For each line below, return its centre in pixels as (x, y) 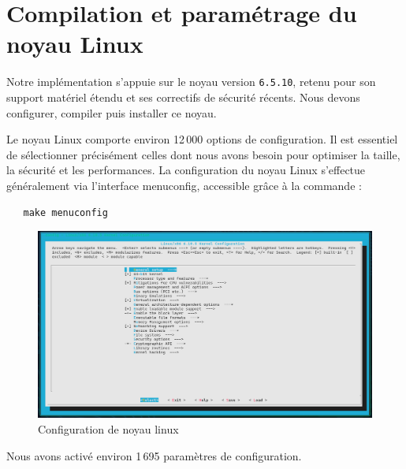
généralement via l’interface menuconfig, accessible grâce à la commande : (184, 185)
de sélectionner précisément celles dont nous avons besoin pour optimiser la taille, (203, 154)
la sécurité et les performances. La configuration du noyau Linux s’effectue (186, 170)
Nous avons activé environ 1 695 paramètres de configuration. (154, 455)
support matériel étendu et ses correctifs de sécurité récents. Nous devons (183, 97)
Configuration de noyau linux (108, 428)
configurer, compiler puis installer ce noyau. (112, 112)
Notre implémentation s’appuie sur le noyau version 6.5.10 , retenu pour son (191, 82)
